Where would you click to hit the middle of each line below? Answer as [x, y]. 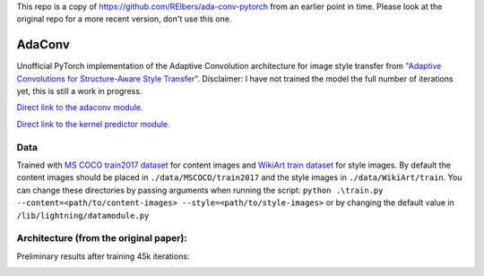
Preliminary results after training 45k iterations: [103, 256]
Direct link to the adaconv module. [80, 108]
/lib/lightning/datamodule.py [83, 216]
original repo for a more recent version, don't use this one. [124, 19]
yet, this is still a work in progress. [79, 91]
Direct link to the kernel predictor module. [93, 124]
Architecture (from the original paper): [102, 238]
